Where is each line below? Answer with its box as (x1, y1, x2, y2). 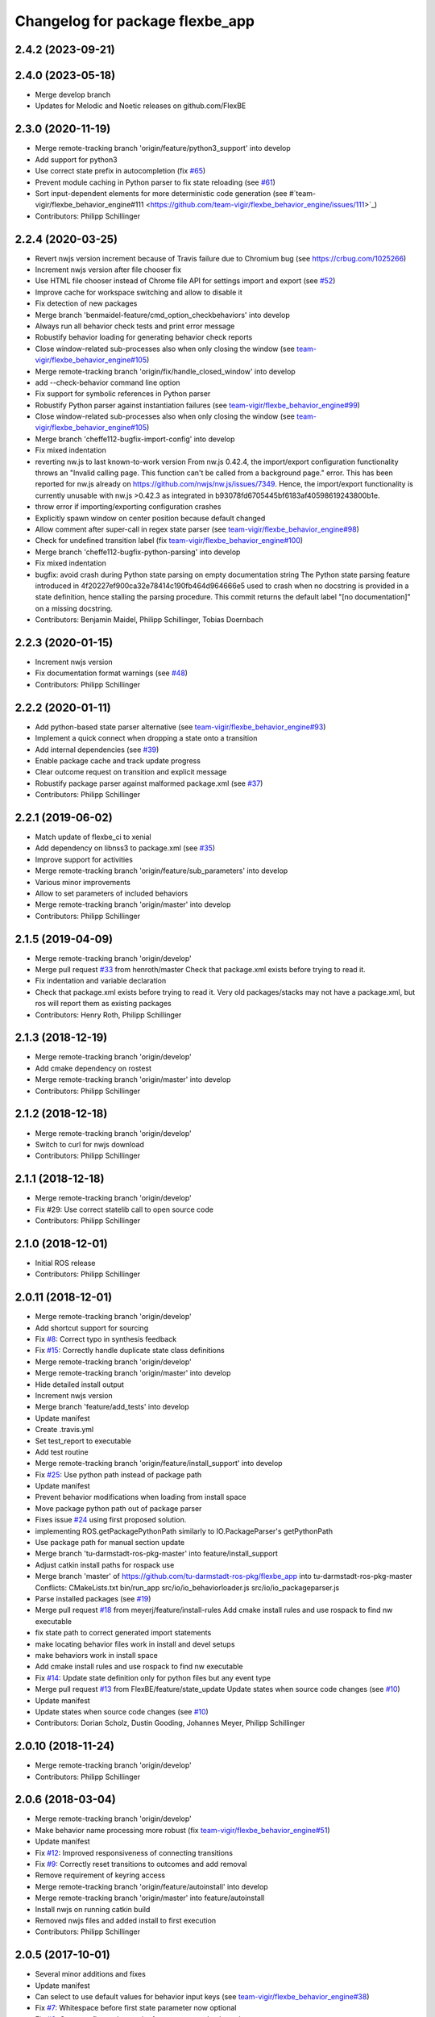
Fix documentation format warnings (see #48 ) (35, 668, 188, 678)
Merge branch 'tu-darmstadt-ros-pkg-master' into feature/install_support (35, 1549, 278, 1559)
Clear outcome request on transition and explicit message (35, 767, 227, 777)
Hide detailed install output (35, 1380, 125, 1389)
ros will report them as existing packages (35, 999, 172, 1008)
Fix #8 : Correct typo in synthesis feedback (35, 1334, 177, 1343)
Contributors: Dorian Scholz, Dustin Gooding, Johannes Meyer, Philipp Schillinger (35, 1718, 305, 1728)
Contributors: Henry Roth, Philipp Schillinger (35, 1009, 182, 1020)
